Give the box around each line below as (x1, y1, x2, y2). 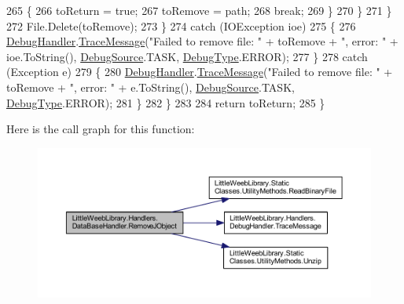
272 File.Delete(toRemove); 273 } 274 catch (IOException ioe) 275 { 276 (6, 17, 356, 34)
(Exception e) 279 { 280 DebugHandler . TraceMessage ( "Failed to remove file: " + (6, 63, 393, 80)
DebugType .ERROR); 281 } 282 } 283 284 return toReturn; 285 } (6, 94, 325, 110)
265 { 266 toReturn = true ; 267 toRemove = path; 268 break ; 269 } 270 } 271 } (6, 2, 392, 18)
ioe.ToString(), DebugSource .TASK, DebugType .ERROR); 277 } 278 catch (6, 48, 368, 64)
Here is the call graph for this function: (6, 121, 195, 137)
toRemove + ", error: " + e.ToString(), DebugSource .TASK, (6, 78, 295, 95)
